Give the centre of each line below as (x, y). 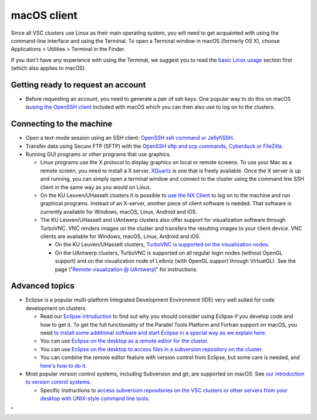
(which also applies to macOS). (48, 68)
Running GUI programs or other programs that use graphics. (98, 154)
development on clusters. (56, 308)
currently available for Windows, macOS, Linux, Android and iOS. (119, 212)
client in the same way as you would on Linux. (96, 187)
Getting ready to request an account (78, 85)
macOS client (44, 15)
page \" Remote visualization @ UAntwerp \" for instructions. (126, 269)
